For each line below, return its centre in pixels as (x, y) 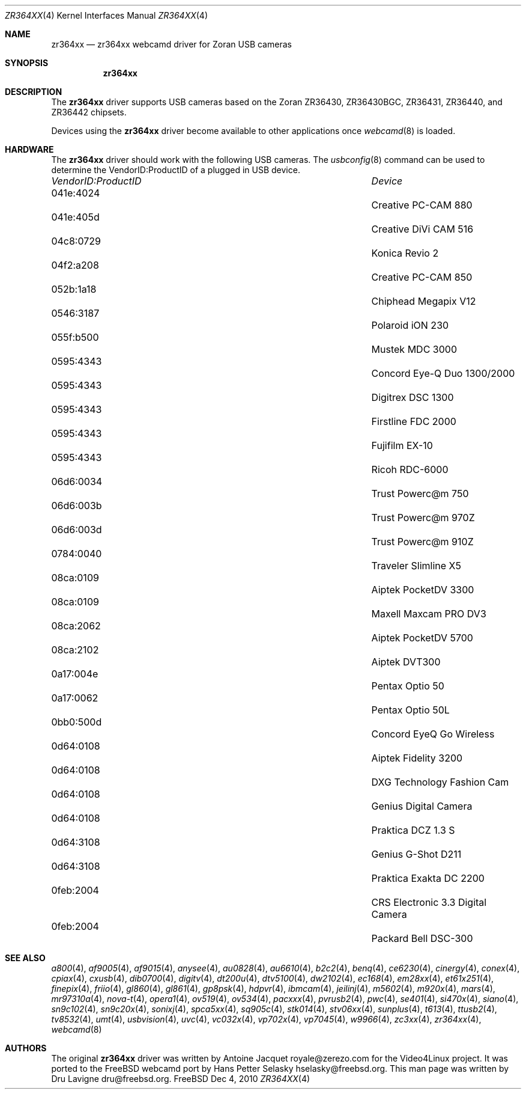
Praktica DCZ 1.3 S (413, 830)
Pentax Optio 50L (410, 710)
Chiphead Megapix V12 (424, 301)
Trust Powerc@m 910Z (422, 542)
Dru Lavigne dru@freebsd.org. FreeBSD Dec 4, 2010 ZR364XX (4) (181, 1079)
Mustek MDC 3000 (414, 349)
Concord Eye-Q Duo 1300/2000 (443, 373)
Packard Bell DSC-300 (422, 938)
